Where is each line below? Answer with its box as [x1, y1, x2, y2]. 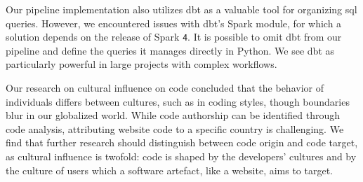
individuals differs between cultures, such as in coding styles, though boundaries [6, 94, 350, 108]
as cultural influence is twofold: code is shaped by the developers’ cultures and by [6, 149, 357, 163]
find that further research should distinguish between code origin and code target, [6, 135, 358, 150]
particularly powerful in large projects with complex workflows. [6, 57, 277, 71]
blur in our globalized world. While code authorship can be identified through [6, 108, 340, 122]
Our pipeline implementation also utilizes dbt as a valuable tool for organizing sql [6, 2, 357, 16]
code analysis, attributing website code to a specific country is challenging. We [6, 121, 344, 136]
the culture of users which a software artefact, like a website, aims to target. [6, 162, 334, 177]
